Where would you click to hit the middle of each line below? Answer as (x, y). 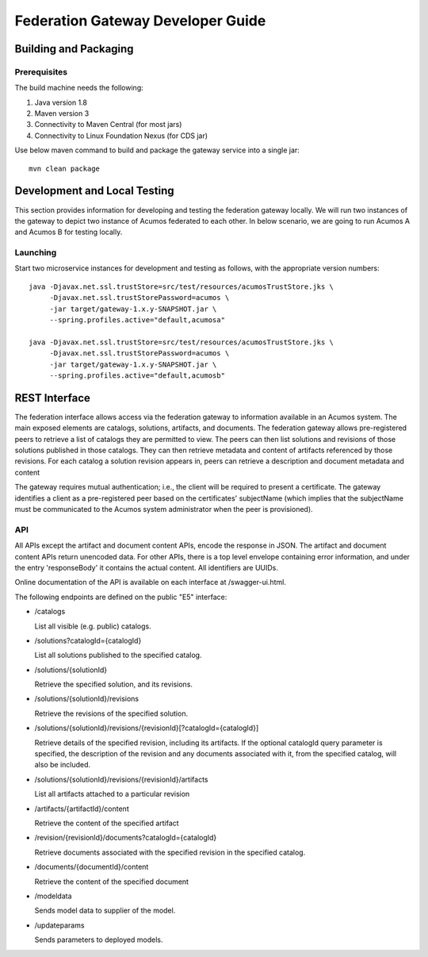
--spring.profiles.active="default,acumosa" (138, 320)
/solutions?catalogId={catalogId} (88, 640)
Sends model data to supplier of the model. (105, 911)
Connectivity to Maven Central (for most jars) (108, 125)
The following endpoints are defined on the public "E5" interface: (121, 597)
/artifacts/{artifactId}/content (82, 809)
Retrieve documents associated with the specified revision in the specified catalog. (170, 852)
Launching (36, 252)
